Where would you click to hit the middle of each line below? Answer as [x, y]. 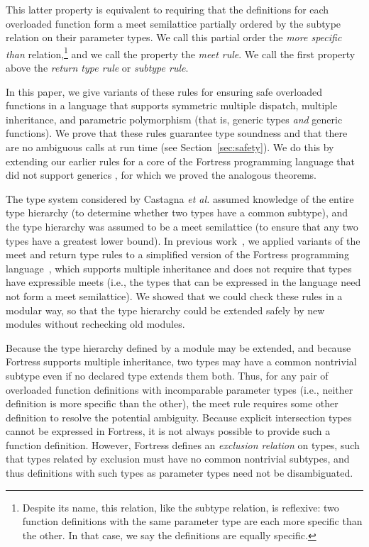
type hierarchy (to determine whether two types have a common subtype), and [177, 212]
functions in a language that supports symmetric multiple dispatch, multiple [172, 105]
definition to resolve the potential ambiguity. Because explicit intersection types [179, 417]
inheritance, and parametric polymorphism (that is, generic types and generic [174, 119]
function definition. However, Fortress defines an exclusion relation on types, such [183, 444]
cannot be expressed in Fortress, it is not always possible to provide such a [168, 431]
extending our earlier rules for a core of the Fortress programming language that [180, 161]
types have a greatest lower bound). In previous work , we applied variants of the [183, 240]
